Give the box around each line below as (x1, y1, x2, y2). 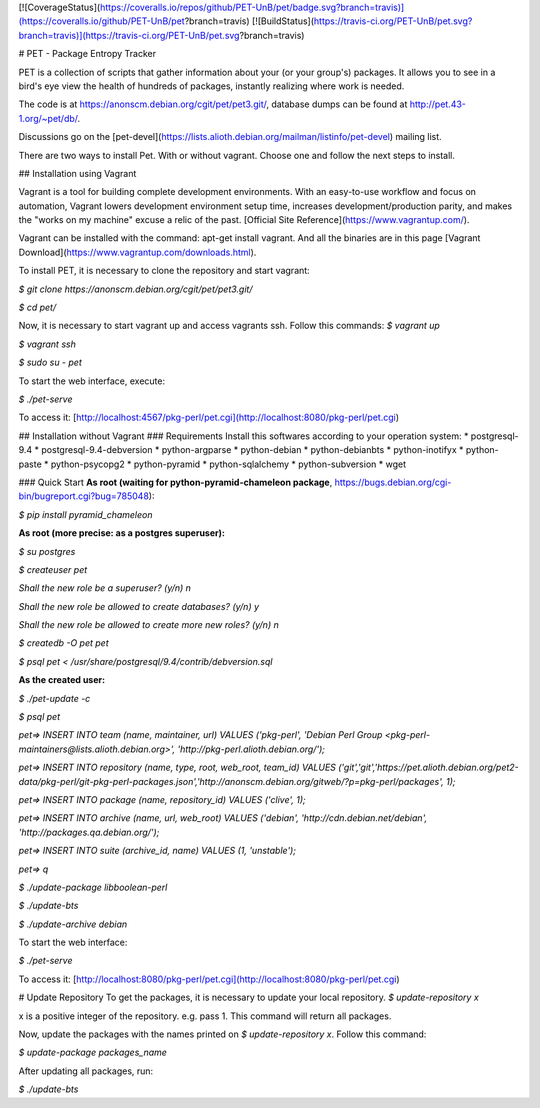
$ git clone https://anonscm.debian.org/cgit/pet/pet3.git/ (18, 283, 253, 295)
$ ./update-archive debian (18, 918, 128, 930)
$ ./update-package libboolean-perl (18, 881, 168, 893)
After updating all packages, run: (18, 1065, 154, 1077)
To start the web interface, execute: (18, 375, 165, 387)
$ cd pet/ (18, 301, 57, 314)
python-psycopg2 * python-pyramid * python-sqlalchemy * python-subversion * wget (50, 458, 407, 470)
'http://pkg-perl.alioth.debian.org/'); (177, 743, 325, 755)
